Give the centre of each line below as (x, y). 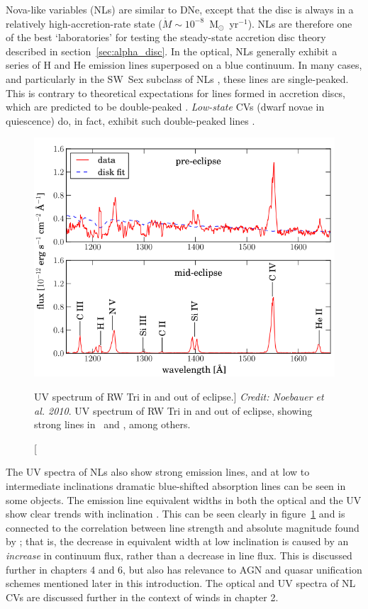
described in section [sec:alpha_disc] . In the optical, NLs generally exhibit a (172, 51)
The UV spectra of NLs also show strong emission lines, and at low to (158, 472)
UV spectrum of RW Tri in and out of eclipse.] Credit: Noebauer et (179, 396)
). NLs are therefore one (300, 23)
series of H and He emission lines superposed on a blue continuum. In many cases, (184, 65)
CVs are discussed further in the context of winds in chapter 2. (142, 597)
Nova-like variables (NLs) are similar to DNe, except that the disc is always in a (180, 9)
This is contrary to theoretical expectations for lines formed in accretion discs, (176, 93)
